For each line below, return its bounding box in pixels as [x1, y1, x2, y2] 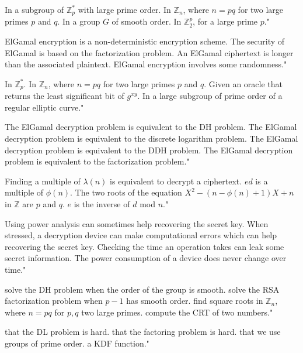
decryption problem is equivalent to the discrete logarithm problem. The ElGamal [5, 132, 298, 145]
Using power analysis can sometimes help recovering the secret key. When [5, 217, 269, 229]
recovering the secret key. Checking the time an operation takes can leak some [5, 240, 284, 252]
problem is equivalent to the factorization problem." [5, 155, 190, 167]
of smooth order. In [112, 15, 182, 28]
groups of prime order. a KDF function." [5, 337, 149, 349]
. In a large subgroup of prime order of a [137, 90, 283, 102]
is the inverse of [74, 198, 130, 210]
